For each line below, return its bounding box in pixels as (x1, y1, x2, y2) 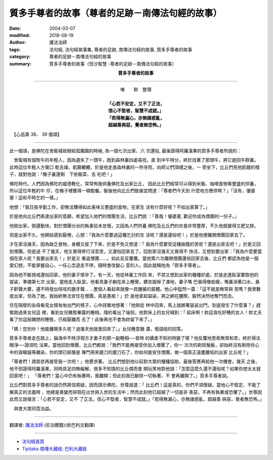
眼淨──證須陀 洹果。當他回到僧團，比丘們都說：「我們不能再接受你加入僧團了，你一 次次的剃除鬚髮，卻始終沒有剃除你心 (9, 342, 260, 348)
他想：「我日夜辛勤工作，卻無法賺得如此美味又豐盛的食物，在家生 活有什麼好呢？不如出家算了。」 (9, 204, 210, 210)
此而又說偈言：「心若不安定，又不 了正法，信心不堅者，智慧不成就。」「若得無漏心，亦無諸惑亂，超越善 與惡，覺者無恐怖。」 (9, 396, 264, 402)
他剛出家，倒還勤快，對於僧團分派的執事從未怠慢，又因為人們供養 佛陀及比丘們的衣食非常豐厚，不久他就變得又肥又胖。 (9, 223, 259, 229)
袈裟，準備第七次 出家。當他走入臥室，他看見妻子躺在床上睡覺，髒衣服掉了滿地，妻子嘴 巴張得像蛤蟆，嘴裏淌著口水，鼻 (9, 279, 260, 285)
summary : (9, 61, 32, 67)
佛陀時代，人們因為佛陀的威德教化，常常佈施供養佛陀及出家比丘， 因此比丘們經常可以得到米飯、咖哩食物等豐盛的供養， (9, 180, 259, 187)
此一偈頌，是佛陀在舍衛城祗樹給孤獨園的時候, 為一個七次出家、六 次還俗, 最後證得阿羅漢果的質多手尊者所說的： (9, 148, 242, 154)
